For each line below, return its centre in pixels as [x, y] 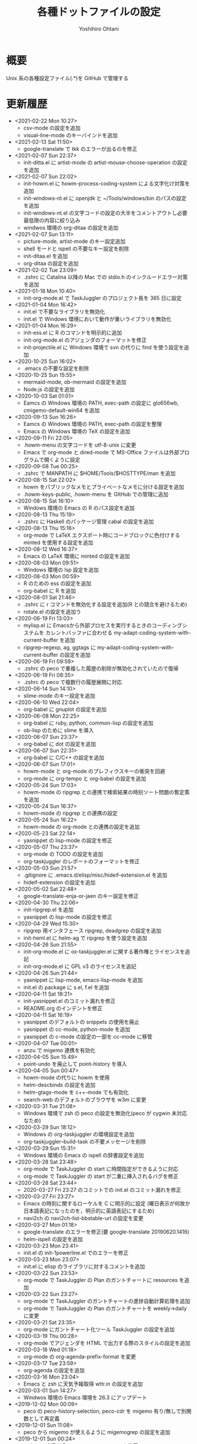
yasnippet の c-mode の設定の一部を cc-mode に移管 [88, 1036]
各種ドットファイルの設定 [98, 12]
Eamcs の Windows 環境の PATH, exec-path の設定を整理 [93, 424]
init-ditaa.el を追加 [46, 256]
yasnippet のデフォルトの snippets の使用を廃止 [81, 1022]
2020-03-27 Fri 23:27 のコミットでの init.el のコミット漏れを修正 [102, 1189]
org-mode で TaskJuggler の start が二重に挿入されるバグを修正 [101, 1176]
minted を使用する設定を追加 [58, 542]
